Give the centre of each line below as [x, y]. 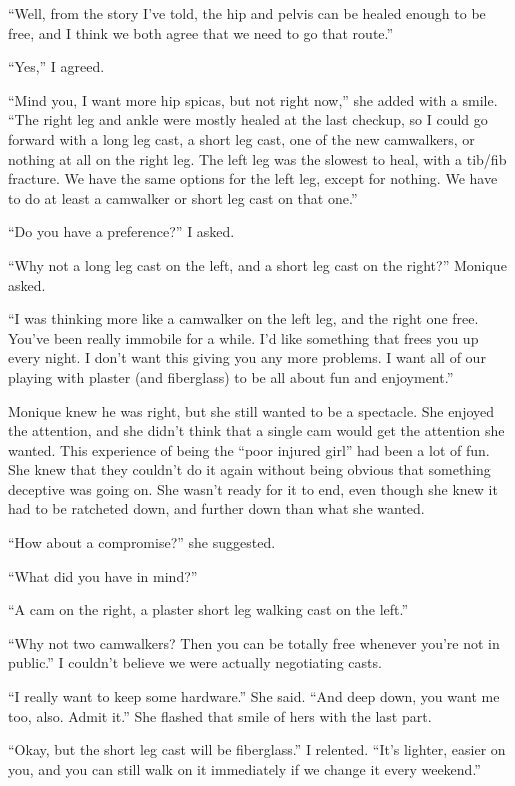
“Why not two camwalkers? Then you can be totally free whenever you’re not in [254, 642]
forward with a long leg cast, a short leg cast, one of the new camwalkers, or [241, 138]
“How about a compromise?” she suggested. [142, 542]
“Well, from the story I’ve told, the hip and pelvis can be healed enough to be [247, 13]
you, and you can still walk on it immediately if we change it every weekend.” [244, 768]
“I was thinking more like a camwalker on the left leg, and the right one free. [243, 318]
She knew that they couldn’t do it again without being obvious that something [249, 469]
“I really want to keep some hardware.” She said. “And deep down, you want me [254, 696]
